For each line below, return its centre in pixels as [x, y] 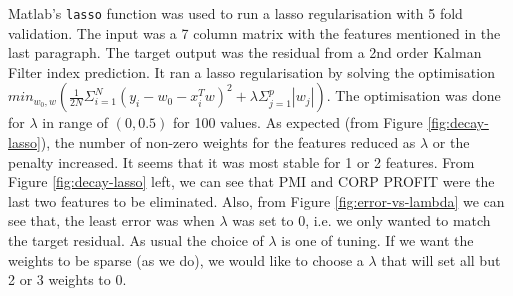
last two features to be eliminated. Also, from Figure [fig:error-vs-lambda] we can [256, 200]
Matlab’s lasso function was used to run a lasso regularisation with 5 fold [235, 13]
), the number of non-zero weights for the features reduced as [228, 142]
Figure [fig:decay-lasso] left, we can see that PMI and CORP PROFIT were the [251, 181]
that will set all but [441, 259]
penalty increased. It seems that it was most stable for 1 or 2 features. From [241, 161]
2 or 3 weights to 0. [67, 279]
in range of [75, 122]
